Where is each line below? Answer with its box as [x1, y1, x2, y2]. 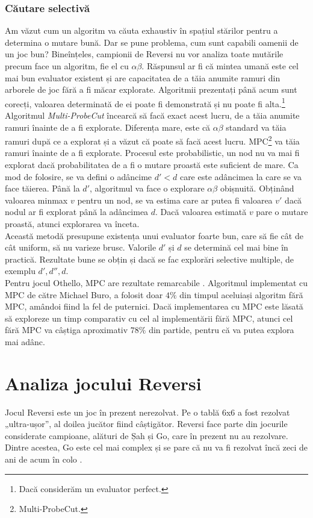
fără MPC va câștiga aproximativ [5, 323, 128, 336]
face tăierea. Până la [5, 182, 80, 195]
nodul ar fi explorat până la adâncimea [5, 205, 149, 218]
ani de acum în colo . [5, 453, 82, 466]
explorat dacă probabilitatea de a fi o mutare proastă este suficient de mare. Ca [5, 158, 299, 171]
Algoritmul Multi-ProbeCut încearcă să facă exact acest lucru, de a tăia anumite [5, 109, 300, 122]
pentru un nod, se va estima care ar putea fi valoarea [77, 193, 273, 206]
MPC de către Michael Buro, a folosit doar [5, 288, 163, 301]
